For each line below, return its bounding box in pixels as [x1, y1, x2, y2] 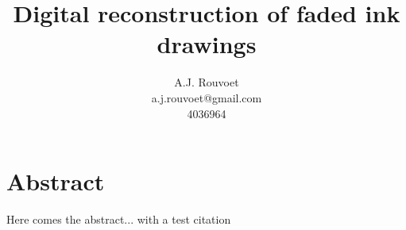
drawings [157, 28, 257, 60]
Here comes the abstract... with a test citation [6, 211, 231, 228]
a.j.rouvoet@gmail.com [151, 89, 262, 105]
